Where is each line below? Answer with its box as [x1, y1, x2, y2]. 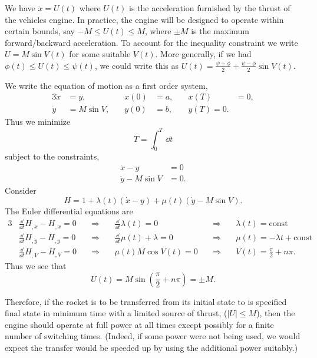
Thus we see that [5, 259, 67, 271]
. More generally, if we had [155, 48, 252, 60]
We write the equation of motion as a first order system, [5, 79, 208, 91]
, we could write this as [94, 59, 179, 71]
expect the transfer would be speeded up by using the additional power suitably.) [5, 341, 298, 353]
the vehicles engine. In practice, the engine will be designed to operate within [5, 13, 284, 25]
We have [5, 2, 35, 14]
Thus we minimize [5, 115, 71, 128]
